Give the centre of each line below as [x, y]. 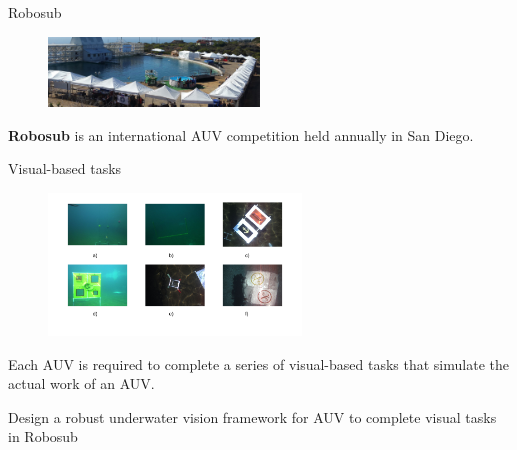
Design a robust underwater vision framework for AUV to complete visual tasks [252, 416]
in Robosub [43, 436]
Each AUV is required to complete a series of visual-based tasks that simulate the [258, 363]
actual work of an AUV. [81, 383]
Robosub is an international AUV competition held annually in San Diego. [241, 134]
